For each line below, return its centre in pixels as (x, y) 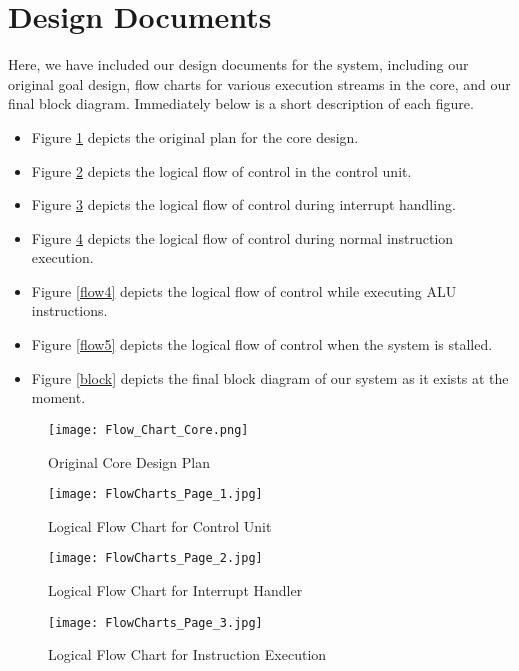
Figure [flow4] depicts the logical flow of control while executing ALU (244, 290)
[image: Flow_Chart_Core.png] (148, 429)
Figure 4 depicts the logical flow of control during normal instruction (242, 237)
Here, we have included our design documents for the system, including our (238, 64)
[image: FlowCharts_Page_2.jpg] (155, 558)
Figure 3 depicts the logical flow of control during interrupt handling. (243, 204)
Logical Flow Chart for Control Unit (160, 525)
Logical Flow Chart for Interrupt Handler (175, 590)
